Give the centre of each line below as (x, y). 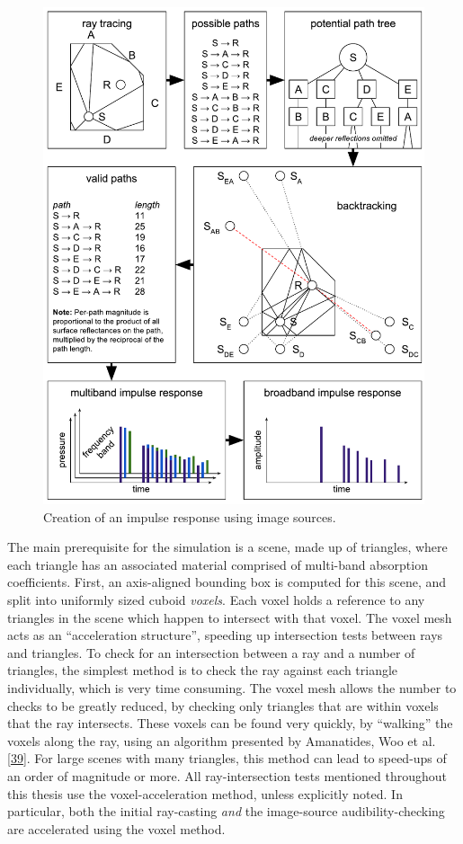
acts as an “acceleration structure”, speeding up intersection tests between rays (225, 635)
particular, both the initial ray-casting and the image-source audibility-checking (226, 811)
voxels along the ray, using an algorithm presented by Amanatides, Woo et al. (222, 740)
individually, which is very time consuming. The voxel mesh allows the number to (232, 688)
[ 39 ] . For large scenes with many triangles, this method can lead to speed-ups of (227, 758)
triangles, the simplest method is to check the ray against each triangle (203, 670)
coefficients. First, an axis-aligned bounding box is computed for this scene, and (227, 582)
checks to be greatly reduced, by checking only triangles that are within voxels (223, 705)
